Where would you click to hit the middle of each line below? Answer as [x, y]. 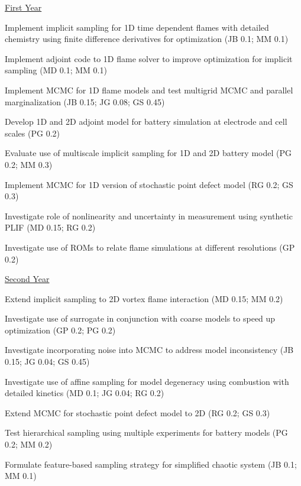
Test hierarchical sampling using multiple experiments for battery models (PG [146, 432]
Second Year [27, 279]
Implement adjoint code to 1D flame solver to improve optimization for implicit [149, 58]
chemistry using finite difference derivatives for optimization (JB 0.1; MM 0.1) [147, 39]
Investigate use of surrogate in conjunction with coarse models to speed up [140, 318]
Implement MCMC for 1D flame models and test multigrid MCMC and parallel [149, 90]
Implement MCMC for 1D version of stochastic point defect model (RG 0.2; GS [149, 184]
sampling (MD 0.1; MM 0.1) [56, 70]
